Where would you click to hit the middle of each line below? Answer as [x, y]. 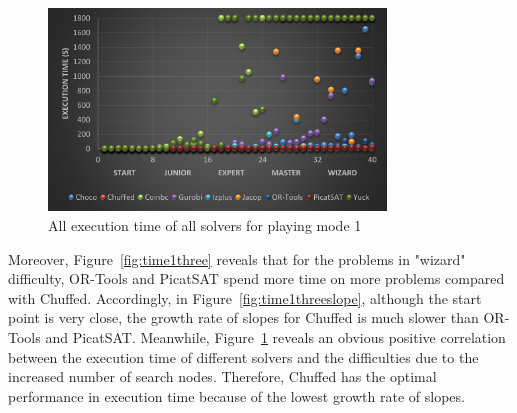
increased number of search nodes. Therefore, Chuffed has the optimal [222, 376]
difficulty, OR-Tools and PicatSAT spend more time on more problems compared [256, 278]
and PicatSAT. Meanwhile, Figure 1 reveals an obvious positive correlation [275, 336]
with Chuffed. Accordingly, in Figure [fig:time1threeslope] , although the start [245, 297]
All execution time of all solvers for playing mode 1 [205, 224]
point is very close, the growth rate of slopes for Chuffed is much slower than [243, 317]
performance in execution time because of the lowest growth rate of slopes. [236, 395]
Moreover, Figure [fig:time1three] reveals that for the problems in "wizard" [237, 258]
